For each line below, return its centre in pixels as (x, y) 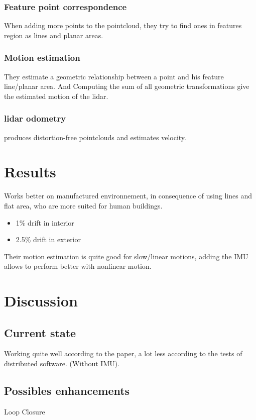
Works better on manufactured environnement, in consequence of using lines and (128, 196)
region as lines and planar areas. (54, 35)
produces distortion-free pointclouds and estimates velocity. (95, 137)
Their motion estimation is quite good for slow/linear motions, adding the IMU (126, 256)
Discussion (41, 301)
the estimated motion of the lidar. (56, 96)
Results (30, 172)
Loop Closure (25, 411)
